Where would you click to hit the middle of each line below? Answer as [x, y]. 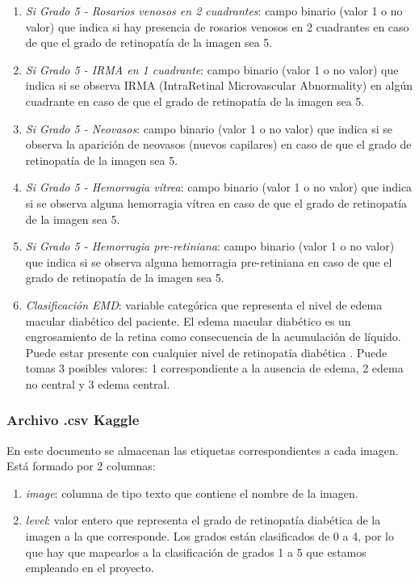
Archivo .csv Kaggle [73, 420]
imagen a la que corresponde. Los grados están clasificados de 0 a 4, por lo [209, 536]
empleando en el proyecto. [90, 568]
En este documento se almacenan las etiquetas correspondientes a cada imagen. [203, 450]
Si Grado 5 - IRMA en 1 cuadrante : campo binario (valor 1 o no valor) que [212, 69]
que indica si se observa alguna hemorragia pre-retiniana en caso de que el [209, 261]
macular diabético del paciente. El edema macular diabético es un [188, 320]
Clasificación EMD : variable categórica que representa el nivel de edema [204, 304]
